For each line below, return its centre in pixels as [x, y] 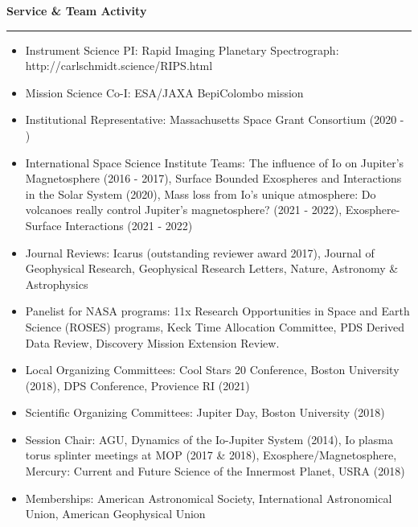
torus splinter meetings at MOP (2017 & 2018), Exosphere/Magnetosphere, [211, 455]
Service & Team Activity [77, 10]
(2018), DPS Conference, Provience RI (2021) [137, 385]
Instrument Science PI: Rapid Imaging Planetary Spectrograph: [182, 49]
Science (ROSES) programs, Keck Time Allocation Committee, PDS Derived [215, 326]
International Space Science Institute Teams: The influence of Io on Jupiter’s [215, 162]
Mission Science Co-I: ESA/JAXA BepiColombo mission [164, 92]
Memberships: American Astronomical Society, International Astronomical [209, 498]
